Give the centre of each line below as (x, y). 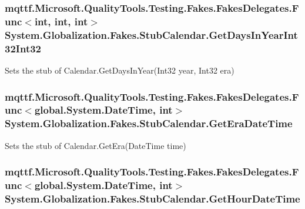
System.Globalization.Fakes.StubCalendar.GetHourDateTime (152, 198)
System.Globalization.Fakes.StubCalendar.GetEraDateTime (149, 123)
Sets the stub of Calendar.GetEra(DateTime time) (95, 145)
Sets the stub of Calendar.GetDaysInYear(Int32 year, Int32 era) (120, 70)
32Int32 (23, 48)
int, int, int (61, 21)
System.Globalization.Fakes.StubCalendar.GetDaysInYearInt (151, 34)
